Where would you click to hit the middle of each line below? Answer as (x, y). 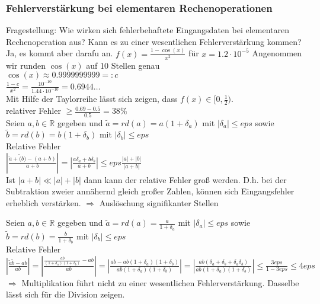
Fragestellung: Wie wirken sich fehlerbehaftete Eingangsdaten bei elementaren (148, 30)
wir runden (26, 65)
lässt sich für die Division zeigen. (65, 294)
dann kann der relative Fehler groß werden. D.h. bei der (185, 179)
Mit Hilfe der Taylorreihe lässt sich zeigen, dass (92, 99)
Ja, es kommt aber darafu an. (60, 53)
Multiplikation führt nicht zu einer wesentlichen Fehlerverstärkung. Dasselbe (160, 282)
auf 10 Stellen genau (123, 65)
